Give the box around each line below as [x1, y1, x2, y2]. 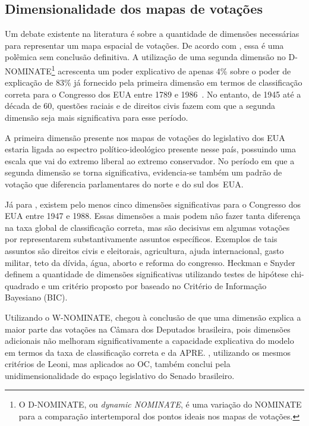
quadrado [5, 279, 39, 292]
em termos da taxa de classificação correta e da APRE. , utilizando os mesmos [5, 346, 291, 358]
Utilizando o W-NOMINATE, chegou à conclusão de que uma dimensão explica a [5, 311, 301, 323]
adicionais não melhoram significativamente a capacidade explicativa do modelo [5, 334, 294, 347]
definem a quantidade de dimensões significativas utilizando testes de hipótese [5, 268, 288, 280]
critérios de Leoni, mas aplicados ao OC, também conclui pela [5, 358, 231, 370]
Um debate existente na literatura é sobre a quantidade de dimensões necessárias [5, 27, 299, 40]
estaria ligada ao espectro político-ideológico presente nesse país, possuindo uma [5, 143, 296, 155]
